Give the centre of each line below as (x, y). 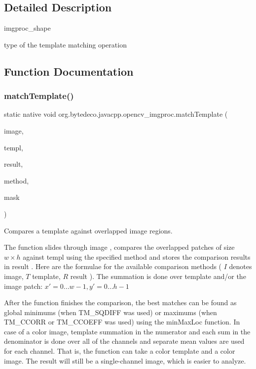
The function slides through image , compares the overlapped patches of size (119, 247)
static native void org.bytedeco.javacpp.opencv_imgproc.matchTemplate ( (116, 114)
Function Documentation (69, 71)
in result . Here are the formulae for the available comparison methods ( (113, 266)
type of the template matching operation (65, 44)
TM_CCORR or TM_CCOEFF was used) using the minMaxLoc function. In (122, 322)
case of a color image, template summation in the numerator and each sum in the (127, 331)
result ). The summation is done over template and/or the (158, 276)
